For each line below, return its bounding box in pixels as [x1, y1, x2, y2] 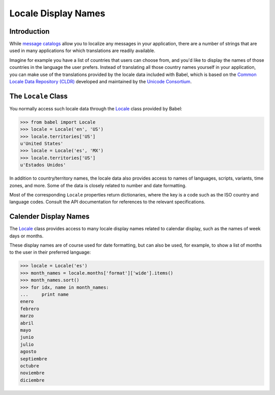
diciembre [20, 377, 45, 383]
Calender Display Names [9, 212, 90, 221]
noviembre [20, 370, 45, 376]
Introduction [9, 27, 50, 36]
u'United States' [20, 141, 64, 146]
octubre [20, 363, 39, 368]
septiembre [20, 356, 47, 362]
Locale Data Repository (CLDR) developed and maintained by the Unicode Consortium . [9, 79, 192, 85]
